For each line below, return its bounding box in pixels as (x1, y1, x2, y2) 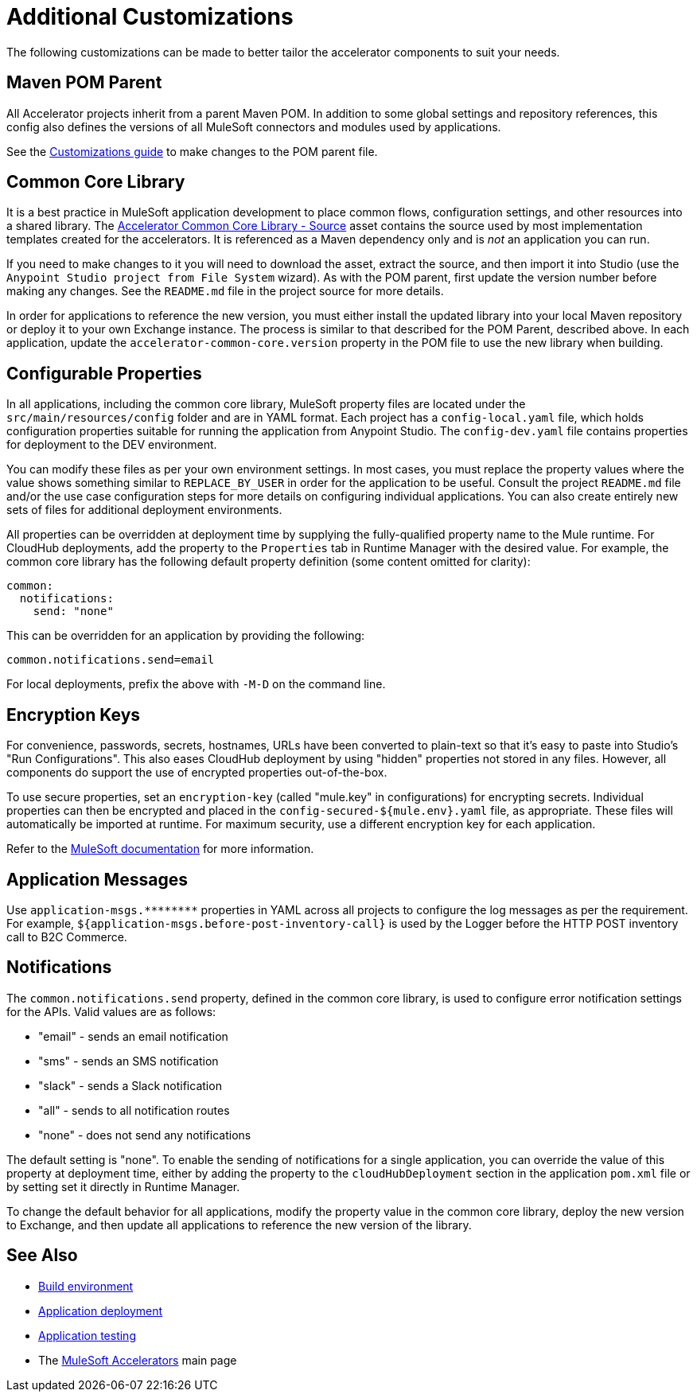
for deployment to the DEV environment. (6, 438, 217, 452)
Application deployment (38, 1303, 163, 1318)
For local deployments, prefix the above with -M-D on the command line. (6, 677, 386, 691)
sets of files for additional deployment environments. (6, 503, 282, 517)
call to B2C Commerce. (6, 929, 127, 944)
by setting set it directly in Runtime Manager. (6, 1179, 240, 1194)
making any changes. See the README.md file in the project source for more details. (6, 284, 444, 298)
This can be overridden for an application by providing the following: (6, 629, 365, 643)
